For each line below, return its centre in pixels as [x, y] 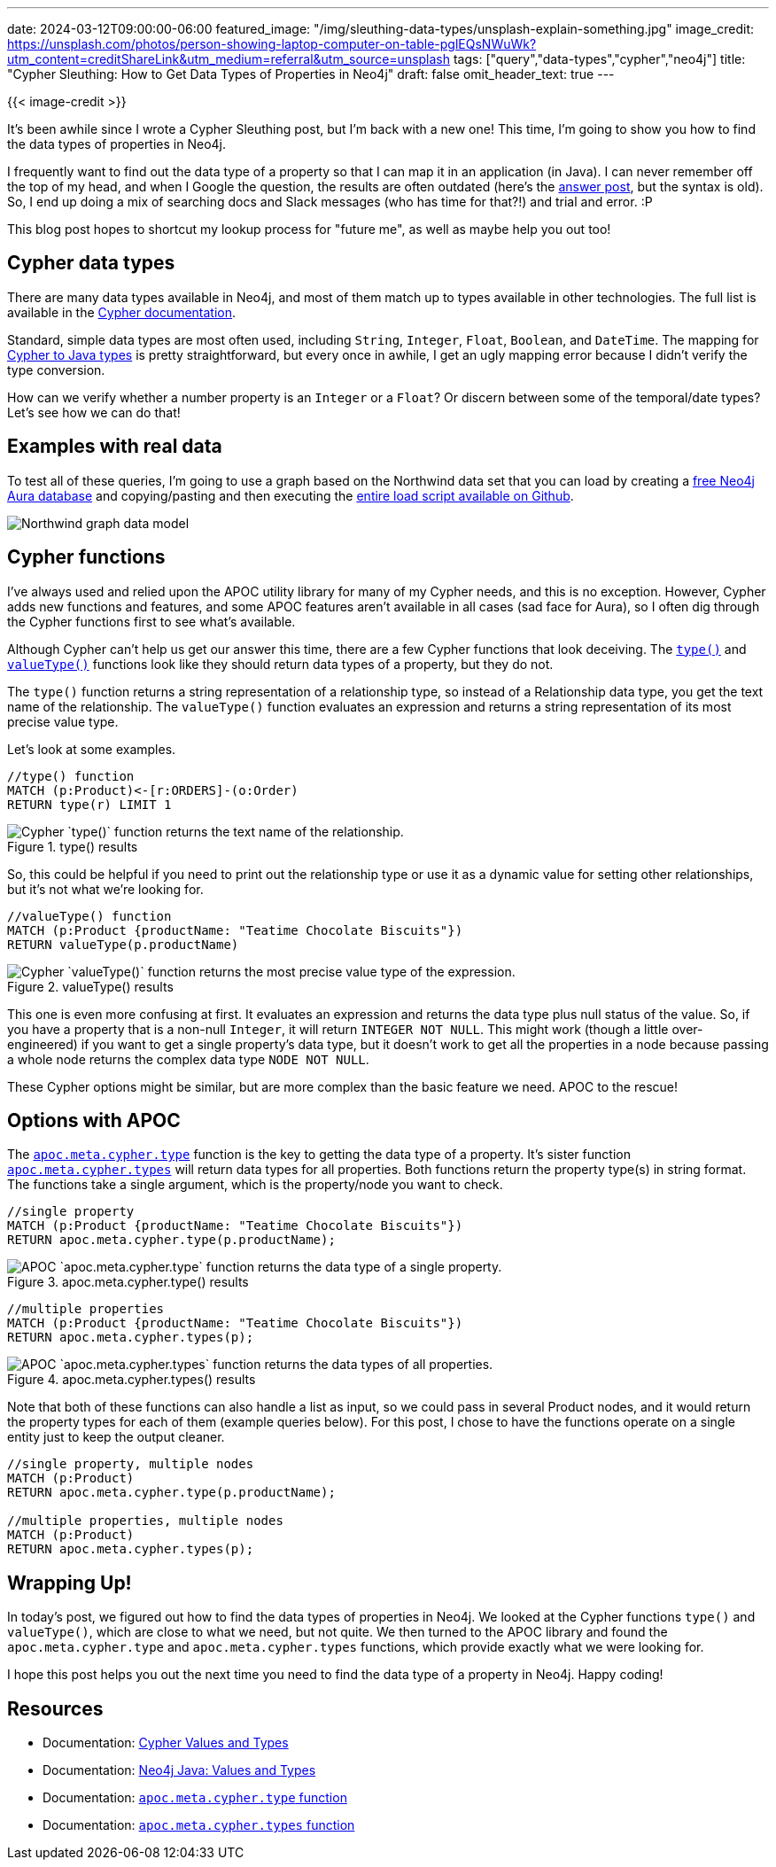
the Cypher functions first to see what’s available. [151, 621]
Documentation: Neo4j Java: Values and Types [179, 1770]
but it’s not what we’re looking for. [105, 889]
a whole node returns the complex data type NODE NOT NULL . [188, 1059]
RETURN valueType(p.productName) [123, 944]
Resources [55, 1708]
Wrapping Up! [70, 1583]
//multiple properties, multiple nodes [145, 1521]
